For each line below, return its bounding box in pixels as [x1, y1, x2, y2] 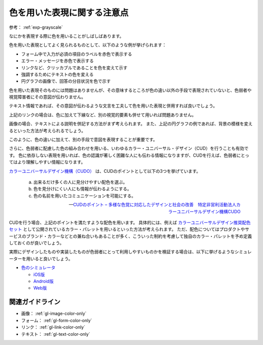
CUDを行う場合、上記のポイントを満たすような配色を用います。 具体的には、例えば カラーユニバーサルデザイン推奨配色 [9, 219, 251, 225]
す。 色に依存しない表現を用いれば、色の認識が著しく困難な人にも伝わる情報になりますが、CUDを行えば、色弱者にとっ [9, 152, 249, 158]
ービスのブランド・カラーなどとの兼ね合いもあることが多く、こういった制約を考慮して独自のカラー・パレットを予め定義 [9, 233, 252, 239]
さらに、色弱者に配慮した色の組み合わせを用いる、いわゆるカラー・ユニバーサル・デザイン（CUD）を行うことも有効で [9, 145, 249, 151]
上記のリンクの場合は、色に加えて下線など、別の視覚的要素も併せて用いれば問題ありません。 [9, 112, 197, 118]
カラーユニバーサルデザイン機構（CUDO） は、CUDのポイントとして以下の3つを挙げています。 [9, 168, 201, 174]
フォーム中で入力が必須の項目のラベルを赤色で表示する [21, 51, 132, 57]
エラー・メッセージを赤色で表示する [21, 58, 94, 64]
